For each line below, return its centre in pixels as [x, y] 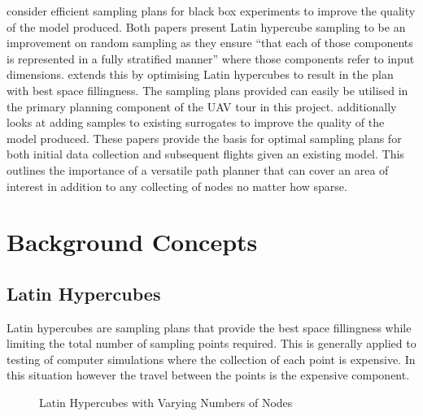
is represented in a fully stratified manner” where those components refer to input [211, 58]
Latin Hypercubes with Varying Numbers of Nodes [166, 403]
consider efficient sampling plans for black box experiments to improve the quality [211, 11]
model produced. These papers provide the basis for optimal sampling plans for [204, 138]
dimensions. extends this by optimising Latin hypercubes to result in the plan [200, 74]
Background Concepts [132, 242]
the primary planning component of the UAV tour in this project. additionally [202, 106]
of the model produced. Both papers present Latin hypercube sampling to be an [206, 26]
